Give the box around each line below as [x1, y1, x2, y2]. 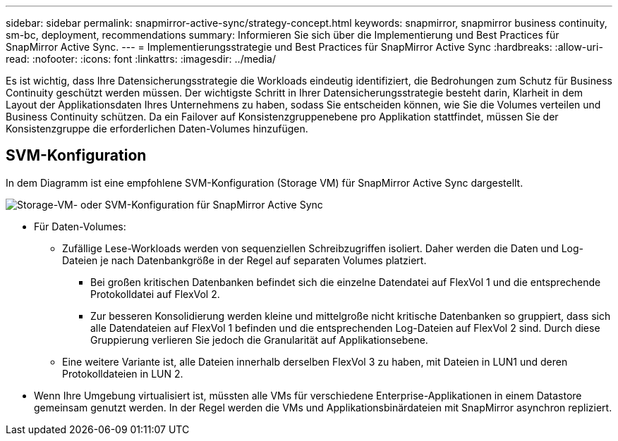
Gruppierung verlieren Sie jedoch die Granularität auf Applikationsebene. [90, 333, 428, 346]
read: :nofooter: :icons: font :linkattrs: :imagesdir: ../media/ [6, 53, 276, 65]
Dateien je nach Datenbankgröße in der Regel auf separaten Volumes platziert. [62, 254, 427, 266]
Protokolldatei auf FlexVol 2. [90, 287, 220, 300]
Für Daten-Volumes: [34, 220, 126, 232]
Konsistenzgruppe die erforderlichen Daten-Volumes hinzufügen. [6, 123, 308, 135]
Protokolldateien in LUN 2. [62, 367, 183, 380]
